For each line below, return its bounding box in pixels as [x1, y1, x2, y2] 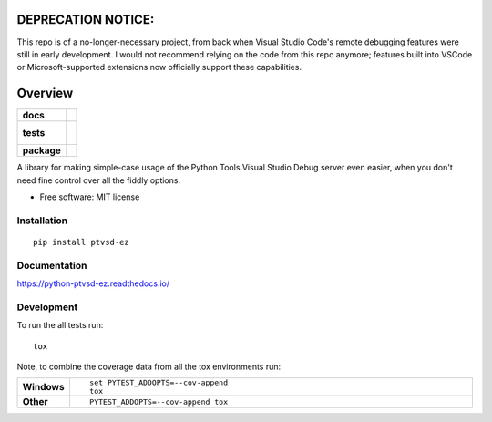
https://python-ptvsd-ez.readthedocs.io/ [16, 278, 170, 289]
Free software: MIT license [39, 191, 140, 202]
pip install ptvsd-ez [33, 237, 129, 247]
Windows [22, 381, 65, 394]
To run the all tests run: [16, 320, 104, 331]
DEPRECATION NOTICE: [16, 12, 155, 27]
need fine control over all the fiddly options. [16, 174, 181, 186]
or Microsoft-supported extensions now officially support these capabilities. [16, 62, 302, 73]
